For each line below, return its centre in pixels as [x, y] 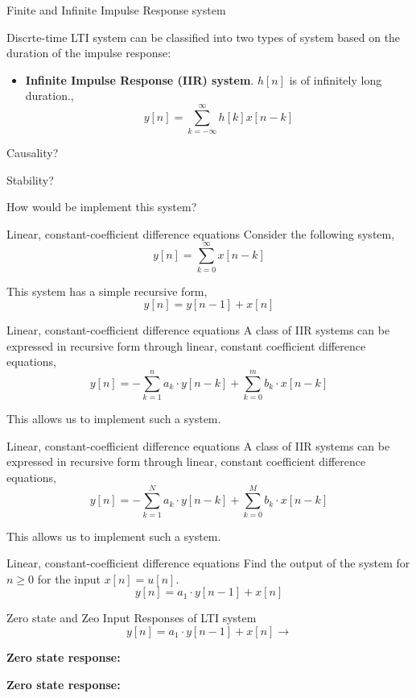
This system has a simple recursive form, [107, 291]
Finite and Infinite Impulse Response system [116, 10]
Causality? [33, 153]
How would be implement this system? [102, 207]
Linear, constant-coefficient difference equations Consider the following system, [201, 233]
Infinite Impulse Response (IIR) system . [140, 79]
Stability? [30, 179]
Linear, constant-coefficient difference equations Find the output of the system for [208, 563]
